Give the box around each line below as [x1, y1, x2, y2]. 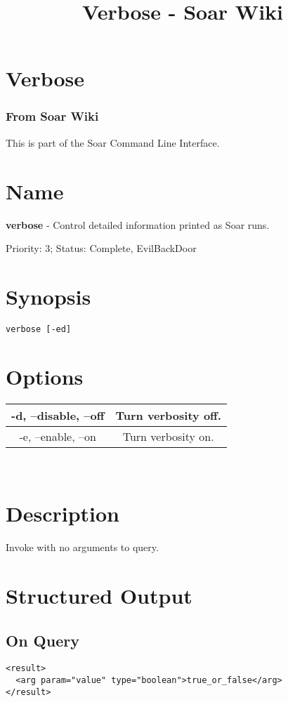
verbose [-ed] [6, 324, 72, 334]
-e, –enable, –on [19, 428, 96, 444]
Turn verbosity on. [122, 428, 214, 444]
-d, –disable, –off [11, 406, 105, 423]
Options [6, 362, 84, 390]
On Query [6, 629, 79, 651]
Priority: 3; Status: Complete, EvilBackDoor [6, 241, 197, 256]
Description [6, 499, 120, 528]
